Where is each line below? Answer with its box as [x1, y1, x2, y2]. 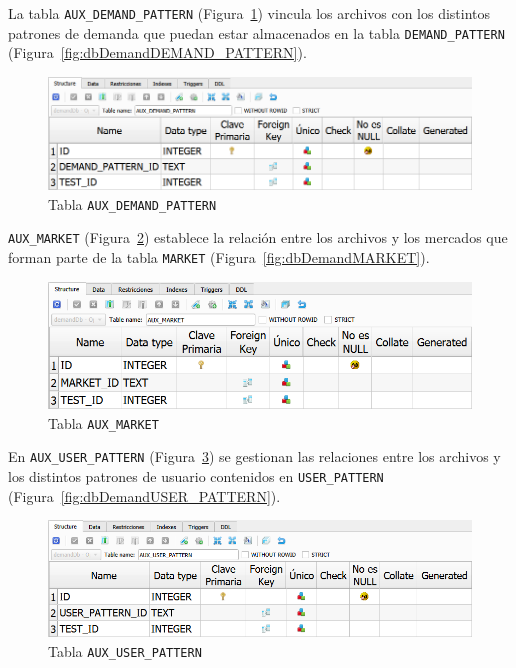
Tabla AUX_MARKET [48, 412, 159, 433]
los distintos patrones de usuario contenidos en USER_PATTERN [8, 465, 384, 486]
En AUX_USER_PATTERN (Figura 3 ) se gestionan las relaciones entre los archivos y [8, 446, 501, 467]
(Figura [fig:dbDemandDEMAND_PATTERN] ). [8, 42, 307, 63]
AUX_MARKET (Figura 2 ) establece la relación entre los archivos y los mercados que [8, 227, 508, 248]
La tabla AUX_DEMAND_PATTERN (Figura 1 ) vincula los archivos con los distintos [8, 3, 491, 23]
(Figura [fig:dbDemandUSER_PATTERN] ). [8, 485, 281, 506]
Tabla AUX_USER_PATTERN [48, 640, 202, 661]
